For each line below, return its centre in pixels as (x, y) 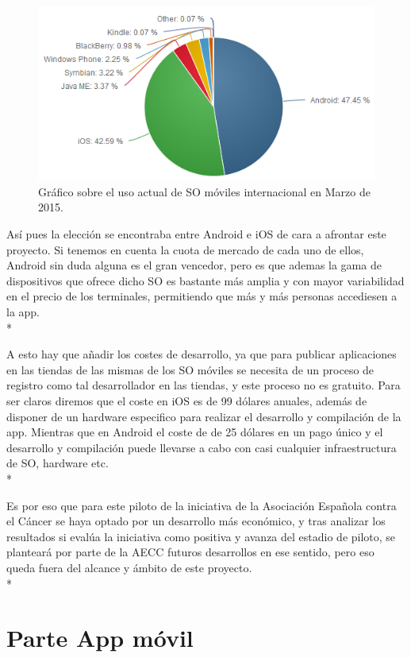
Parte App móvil (100, 638)
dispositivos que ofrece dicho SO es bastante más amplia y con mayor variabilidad (205, 280)
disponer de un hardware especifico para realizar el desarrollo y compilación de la (204, 416)
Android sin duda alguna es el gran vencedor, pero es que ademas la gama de (194, 265)
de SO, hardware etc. (58, 463)
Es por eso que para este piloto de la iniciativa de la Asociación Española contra (202, 505)
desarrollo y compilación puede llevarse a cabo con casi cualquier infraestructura (202, 447)
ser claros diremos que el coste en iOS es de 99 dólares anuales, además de (187, 400)
